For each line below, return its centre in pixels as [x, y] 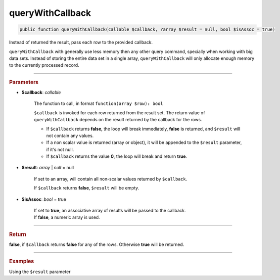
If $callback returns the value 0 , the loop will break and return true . [117, 156]
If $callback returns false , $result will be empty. [87, 188]
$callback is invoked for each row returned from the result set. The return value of [119, 113]
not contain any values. [70, 136]
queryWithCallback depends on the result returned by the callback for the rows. [118, 120]
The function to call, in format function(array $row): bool [98, 103]
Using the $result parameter [40, 272]
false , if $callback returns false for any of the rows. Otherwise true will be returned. [96, 244]
